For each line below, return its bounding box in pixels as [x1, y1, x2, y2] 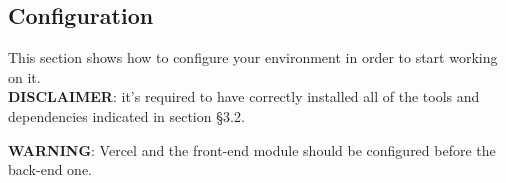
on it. [8, 66, 41, 87]
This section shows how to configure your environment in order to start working [8, 47, 498, 68]
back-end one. [8, 159, 92, 180]
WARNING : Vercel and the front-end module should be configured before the [8, 139, 496, 160]
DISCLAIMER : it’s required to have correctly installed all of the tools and [8, 86, 480, 107]
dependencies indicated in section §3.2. [8, 105, 245, 126]
